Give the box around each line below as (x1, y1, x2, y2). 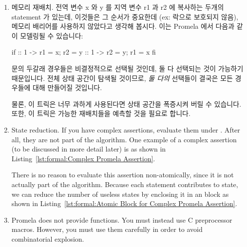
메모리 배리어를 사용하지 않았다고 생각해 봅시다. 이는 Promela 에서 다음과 (11, 21, 235, 31)
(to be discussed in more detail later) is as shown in (11, 144, 166, 154)
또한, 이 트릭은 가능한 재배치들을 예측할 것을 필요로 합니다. (11, 108, 190, 118)
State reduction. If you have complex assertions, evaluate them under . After (11, 124, 240, 134)
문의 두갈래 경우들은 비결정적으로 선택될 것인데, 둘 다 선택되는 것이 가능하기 (11, 63, 244, 73)
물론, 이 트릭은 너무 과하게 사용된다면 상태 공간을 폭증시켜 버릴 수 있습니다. (11, 98, 242, 109)
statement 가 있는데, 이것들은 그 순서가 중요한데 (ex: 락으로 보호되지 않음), (11, 11, 238, 21)
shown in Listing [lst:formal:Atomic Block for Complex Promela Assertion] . (11, 198, 237, 209)
